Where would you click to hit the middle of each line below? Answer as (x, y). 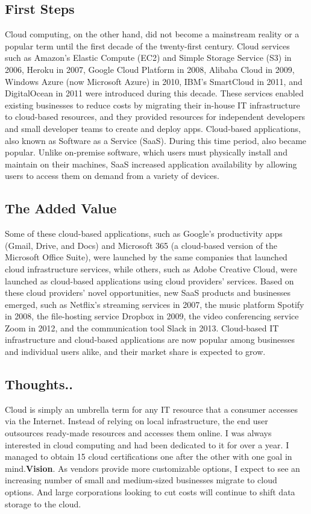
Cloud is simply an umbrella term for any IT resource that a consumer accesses (152, 409)
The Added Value (61, 208)
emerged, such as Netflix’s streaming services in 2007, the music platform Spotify (155, 304)
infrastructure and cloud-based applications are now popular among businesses (150, 340)
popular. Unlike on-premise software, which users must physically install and (146, 152)
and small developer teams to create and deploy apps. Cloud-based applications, (153, 128)
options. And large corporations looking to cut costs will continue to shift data (150, 492)
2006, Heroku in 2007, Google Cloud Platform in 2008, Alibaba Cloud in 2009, (150, 69)
